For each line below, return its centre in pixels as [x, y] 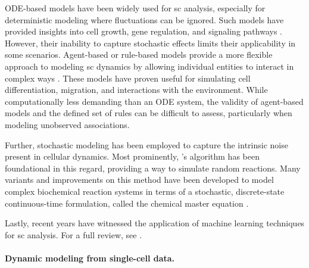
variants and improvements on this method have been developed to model [139, 180]
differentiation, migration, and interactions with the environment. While [136, 90]
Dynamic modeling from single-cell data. [90, 258]
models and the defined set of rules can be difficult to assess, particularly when [149, 113]
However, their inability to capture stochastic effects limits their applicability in [150, 43]
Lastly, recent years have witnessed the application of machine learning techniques [155, 223]
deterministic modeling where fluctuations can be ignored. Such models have [144, 19]
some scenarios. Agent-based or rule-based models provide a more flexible [139, 54]
